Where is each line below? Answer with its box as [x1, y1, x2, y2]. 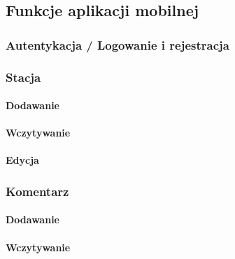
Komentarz [6, 182, 69, 199]
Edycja [6, 153, 39, 167]
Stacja [6, 68, 41, 85]
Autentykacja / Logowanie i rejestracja [6, 36, 229, 53]
